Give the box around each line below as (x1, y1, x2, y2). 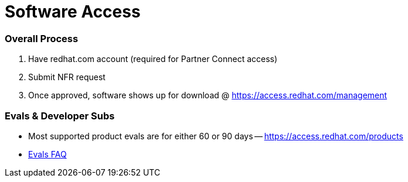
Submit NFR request (28, 72, 106, 83)
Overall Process (5, 32, 79, 44)
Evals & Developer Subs (5, 109, 115, 122)
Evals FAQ (28, 149, 67, 159)
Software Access (5, 2, 141, 22)
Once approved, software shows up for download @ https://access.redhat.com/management (28, 90, 387, 101)
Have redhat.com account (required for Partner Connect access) (28, 54, 278, 64)
